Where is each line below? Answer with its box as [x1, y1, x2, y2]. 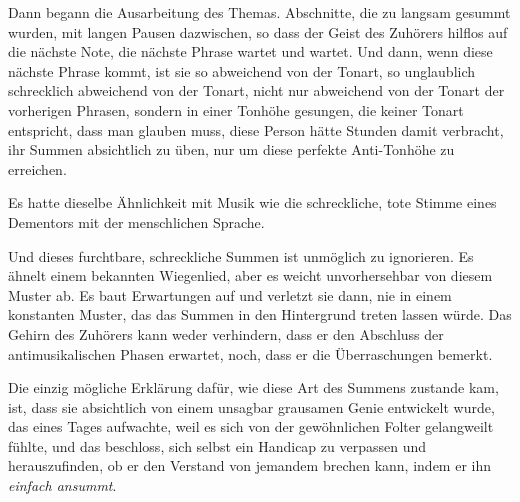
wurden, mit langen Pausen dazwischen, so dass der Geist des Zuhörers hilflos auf [8, 21, 508, 42]
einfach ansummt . [8, 475, 117, 496]
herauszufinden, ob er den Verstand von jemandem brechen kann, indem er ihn [8, 455, 491, 476]
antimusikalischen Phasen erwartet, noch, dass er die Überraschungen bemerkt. [8, 343, 493, 364]
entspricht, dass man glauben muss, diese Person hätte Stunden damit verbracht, [8, 119, 504, 140]
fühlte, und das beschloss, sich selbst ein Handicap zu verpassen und [8, 435, 427, 456]
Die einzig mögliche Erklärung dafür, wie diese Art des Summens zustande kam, [8, 377, 499, 398]
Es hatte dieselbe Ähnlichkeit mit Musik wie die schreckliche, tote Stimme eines [8, 192, 497, 213]
